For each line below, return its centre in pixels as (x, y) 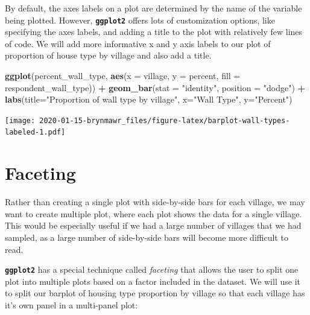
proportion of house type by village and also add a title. (108, 55)
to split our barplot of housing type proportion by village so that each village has (155, 293)
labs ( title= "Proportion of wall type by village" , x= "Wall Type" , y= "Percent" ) (149, 99)
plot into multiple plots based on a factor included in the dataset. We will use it (153, 281)
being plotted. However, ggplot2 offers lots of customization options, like (140, 20)
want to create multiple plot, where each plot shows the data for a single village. (153, 213)
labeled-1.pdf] (35, 132)
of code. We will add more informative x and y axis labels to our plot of (138, 43)
